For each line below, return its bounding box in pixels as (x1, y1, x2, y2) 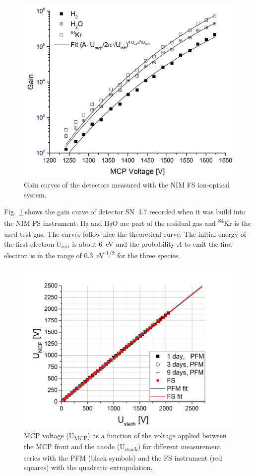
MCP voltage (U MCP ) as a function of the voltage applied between (24, 430, 227, 442)
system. (24, 190, 47, 200)
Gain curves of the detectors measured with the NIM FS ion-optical (24, 180, 230, 190)
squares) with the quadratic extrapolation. (24, 462, 153, 473)
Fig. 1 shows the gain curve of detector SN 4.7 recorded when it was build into (4, 206, 246, 216)
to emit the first (184, 238, 233, 249)
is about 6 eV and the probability (72, 238, 175, 249)
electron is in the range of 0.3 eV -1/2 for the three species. (4, 249, 181, 260)
